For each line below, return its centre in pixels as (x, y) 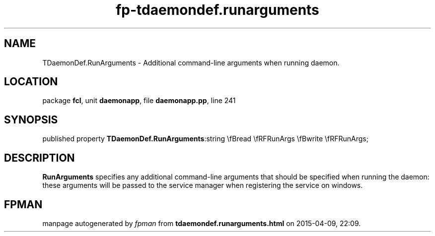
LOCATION (31, 82)
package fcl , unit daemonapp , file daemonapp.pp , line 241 (139, 101)
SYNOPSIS (31, 119)
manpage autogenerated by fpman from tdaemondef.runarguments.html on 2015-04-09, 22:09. (202, 223)
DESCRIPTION (39, 158)
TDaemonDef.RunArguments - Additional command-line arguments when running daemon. (191, 62)
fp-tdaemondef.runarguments (217, 10)
